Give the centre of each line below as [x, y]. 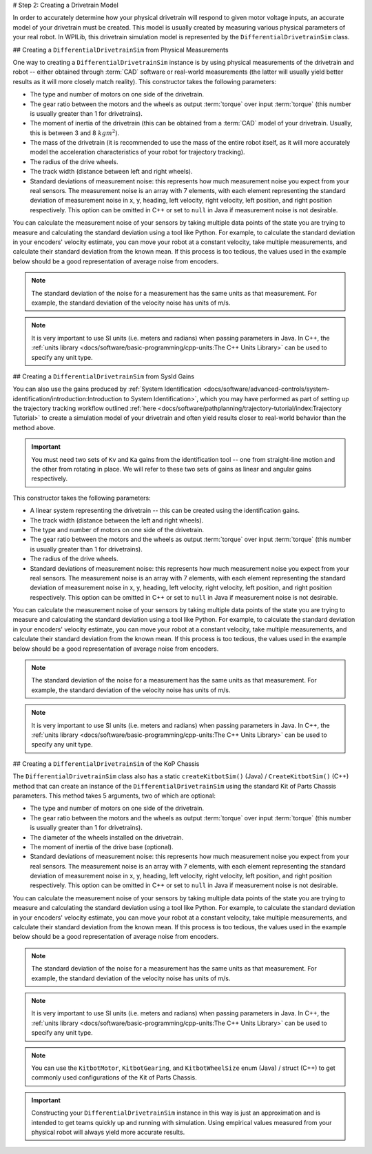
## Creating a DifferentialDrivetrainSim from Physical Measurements [121, 50]
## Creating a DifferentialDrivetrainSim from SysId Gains [104, 376]
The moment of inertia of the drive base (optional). [102, 847]
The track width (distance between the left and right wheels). [117, 520]
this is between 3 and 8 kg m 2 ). [75, 133]
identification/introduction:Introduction [68, 398]
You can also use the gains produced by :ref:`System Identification [107, 389]
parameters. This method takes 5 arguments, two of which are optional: [114, 796]
